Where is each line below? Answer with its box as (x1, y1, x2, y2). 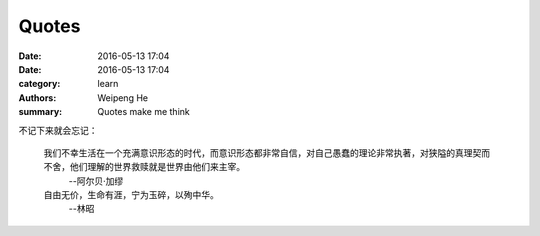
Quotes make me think (97, 106, 190, 118)
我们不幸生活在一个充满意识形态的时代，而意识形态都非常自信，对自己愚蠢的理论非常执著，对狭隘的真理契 (43, 146, 482, 159)
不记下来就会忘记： (18, 124, 98, 136)
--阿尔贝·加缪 (68, 175, 124, 187)
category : (18, 78, 61, 90)
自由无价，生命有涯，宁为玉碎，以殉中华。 (43, 189, 219, 201)
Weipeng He (97, 91, 149, 104)
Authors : (18, 91, 57, 104)
